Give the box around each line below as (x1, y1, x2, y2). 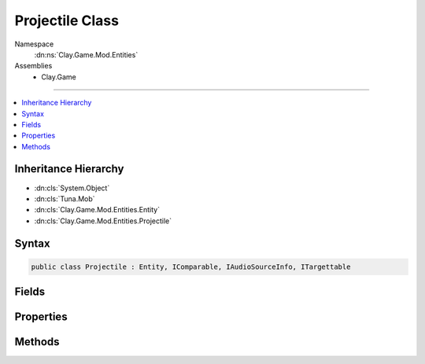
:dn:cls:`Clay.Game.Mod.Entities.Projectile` (34, 216, 172, 226)
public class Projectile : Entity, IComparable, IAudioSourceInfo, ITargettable (31, 262, 351, 271)
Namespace (14, 39, 54, 49)
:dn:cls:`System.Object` (34, 183, 110, 193)
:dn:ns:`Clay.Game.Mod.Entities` (34, 50, 139, 59)
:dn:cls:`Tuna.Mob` (34, 193, 95, 204)
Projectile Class (14, 12, 120, 29)
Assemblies (14, 61, 53, 71)
